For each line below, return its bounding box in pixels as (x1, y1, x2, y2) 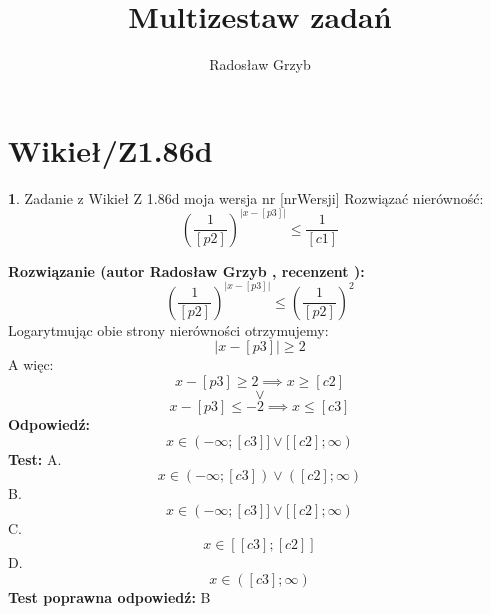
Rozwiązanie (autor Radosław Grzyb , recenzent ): (8, 260, 365, 281)
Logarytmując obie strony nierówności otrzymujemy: (8, 319, 329, 340)
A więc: (8, 354, 54, 375)
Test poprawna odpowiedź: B (8, 586, 211, 607)
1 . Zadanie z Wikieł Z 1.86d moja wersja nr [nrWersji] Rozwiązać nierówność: (8, 187, 484, 208)
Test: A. (8, 448, 62, 469)
